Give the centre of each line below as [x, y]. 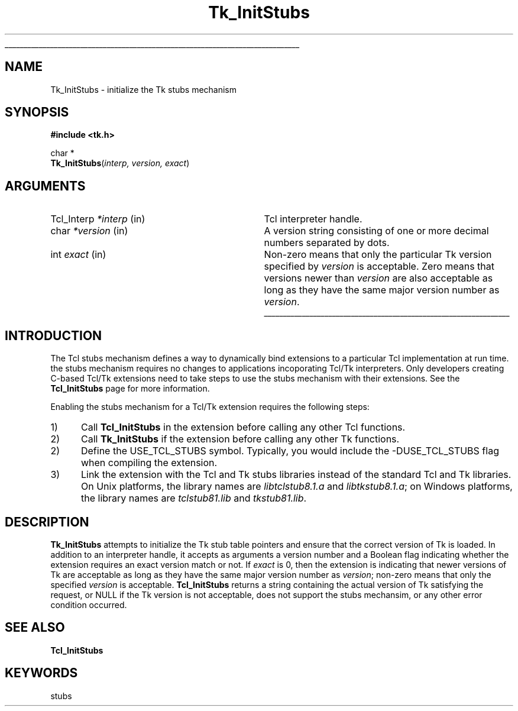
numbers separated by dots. [327, 243]
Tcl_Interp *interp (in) [98, 219]
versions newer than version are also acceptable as [378, 278]
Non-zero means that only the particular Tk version [378, 255]
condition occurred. [89, 605]
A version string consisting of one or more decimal [376, 231]
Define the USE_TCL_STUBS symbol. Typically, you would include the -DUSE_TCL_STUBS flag [290, 451]
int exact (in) [78, 255]
